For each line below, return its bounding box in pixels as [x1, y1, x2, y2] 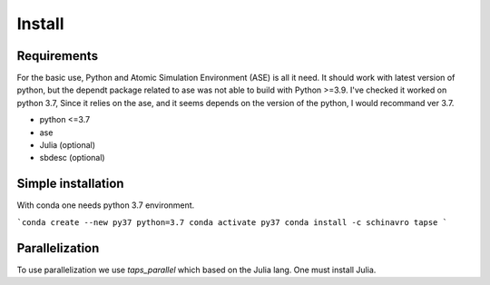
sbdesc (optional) [39, 152, 105, 163]
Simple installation [16, 176, 124, 192]
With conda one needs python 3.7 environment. [16, 200, 195, 211]
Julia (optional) [39, 140, 95, 151]
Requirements [16, 48, 99, 64]
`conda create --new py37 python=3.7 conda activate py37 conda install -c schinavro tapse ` [16, 217, 448, 227]
